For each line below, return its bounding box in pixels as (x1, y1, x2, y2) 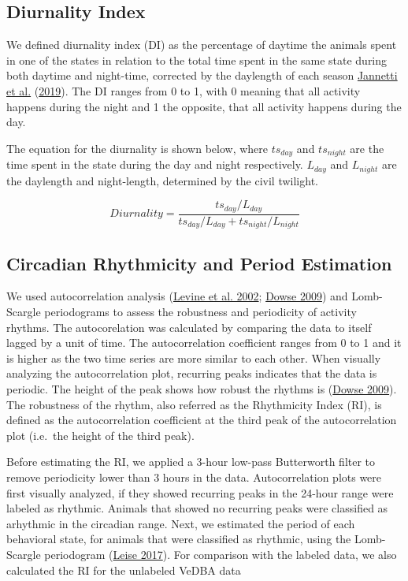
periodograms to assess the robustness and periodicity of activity (44, 304, 357, 319)
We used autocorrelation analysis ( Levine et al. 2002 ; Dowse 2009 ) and (6, 288, 348, 304)
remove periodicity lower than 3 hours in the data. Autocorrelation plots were (6, 468, 382, 485)
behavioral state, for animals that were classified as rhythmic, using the (6, 531, 351, 547)
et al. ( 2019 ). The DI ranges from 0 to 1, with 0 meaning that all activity (6, 82, 361, 99)
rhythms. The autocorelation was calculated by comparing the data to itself (6, 318, 372, 335)
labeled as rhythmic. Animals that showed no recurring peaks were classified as (6, 500, 388, 516)
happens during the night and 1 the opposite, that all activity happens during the (6, 98, 402, 114)
